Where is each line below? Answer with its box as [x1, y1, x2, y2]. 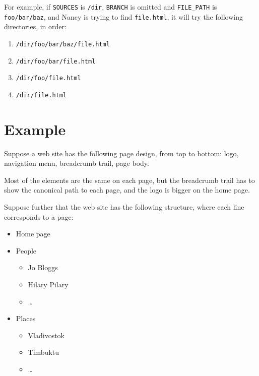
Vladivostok [28, 330, 65, 340]
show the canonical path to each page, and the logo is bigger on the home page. [4, 184, 250, 195]
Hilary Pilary [28, 279, 69, 289]
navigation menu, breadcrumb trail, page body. [4, 158, 149, 168]
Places [16, 313, 36, 324]
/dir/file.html [16, 91, 67, 99]
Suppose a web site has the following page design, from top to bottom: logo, [4, 148, 239, 158]
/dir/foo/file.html [16, 75, 81, 82]
